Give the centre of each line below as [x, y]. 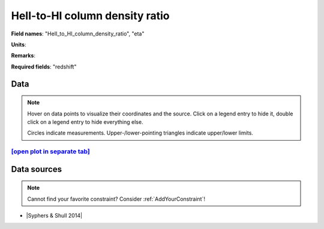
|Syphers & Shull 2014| [54, 216]
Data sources [37, 169]
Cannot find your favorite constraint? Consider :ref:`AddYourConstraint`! [116, 199]
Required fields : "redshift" [44, 67]
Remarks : [23, 56]
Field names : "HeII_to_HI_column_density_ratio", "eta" [78, 34]
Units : [19, 44]
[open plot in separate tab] [50, 151]
